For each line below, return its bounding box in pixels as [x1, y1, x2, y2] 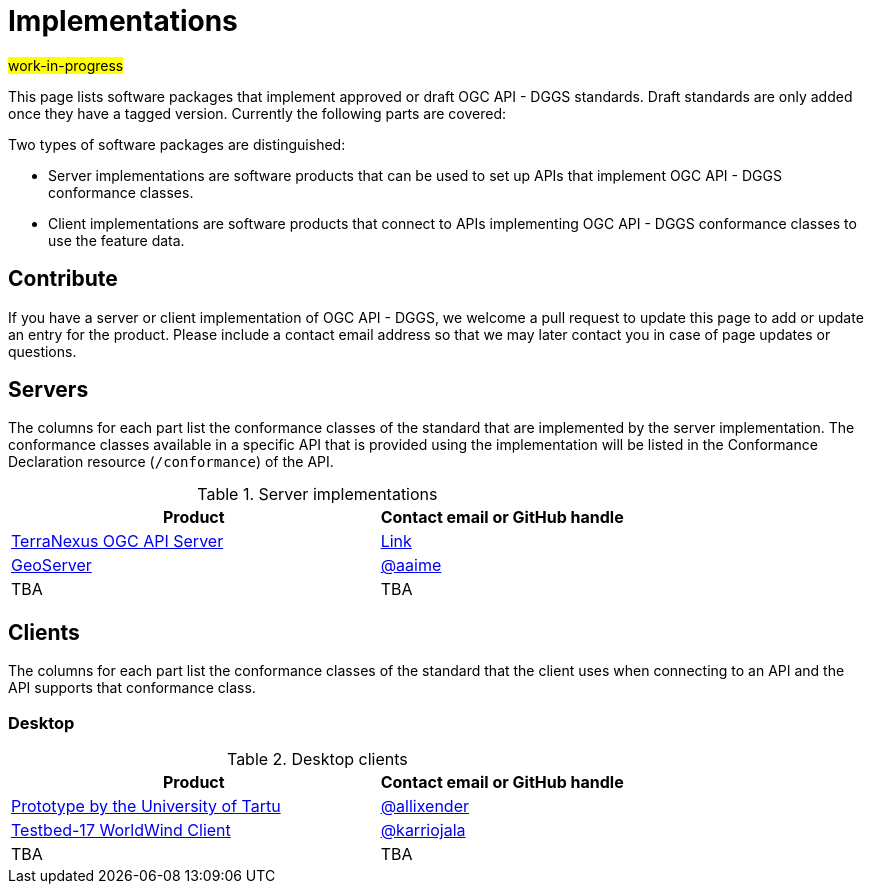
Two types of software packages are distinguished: [8, 135, 346, 153]
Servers [8, 377, 89, 403]
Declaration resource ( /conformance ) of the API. [8, 453, 334, 471]
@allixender [380, 796, 470, 817]
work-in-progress [8, 56, 124, 74]
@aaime [380, 555, 442, 576]
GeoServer [11, 555, 92, 576]
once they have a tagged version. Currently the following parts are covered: [8, 104, 507, 122]
